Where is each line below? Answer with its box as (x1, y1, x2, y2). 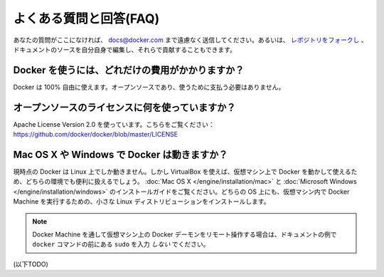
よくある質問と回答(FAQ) (13, 11, 160, 26)
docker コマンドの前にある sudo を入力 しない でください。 (32, 240, 210, 249)
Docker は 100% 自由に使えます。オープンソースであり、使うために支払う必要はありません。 (13, 83, 285, 91)
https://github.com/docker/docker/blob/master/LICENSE (13, 130, 178, 139)
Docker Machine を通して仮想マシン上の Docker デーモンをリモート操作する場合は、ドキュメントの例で (32, 230, 337, 239)
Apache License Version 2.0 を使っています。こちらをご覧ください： (13, 120, 215, 128)
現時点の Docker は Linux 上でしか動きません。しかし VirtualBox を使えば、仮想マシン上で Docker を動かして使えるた (13, 167, 358, 176)
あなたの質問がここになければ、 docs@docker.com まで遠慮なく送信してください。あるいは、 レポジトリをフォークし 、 (13, 36, 368, 44)
